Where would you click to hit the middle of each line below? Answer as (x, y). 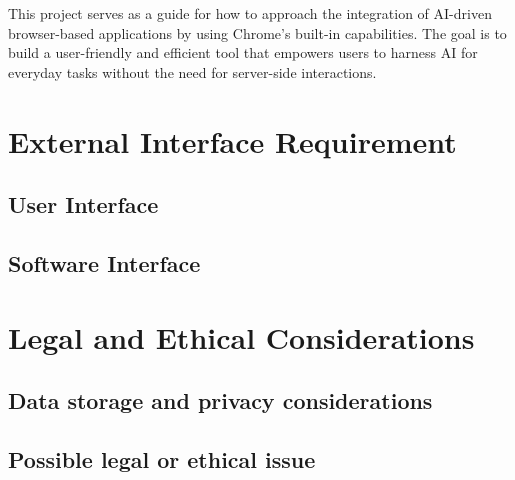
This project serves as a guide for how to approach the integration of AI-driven (250, 13)
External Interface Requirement (232, 140)
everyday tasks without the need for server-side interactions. (192, 71)
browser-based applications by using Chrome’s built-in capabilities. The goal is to (257, 32)
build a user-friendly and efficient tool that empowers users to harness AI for (243, 52)
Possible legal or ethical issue (162, 458)
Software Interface (104, 262)
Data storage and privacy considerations (220, 400)
